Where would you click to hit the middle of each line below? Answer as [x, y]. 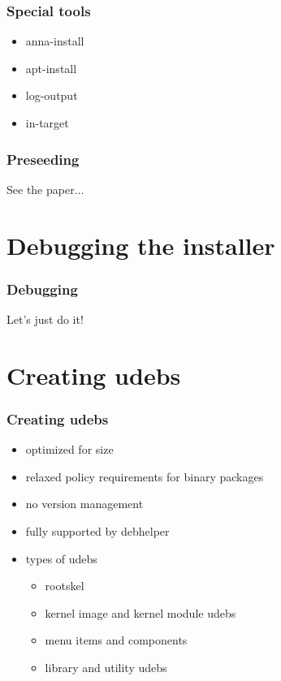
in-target [47, 123]
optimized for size [69, 449]
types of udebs [61, 558]
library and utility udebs [106, 667]
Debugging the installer [141, 245]
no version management [84, 504]
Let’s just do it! [45, 319]
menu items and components [116, 640]
